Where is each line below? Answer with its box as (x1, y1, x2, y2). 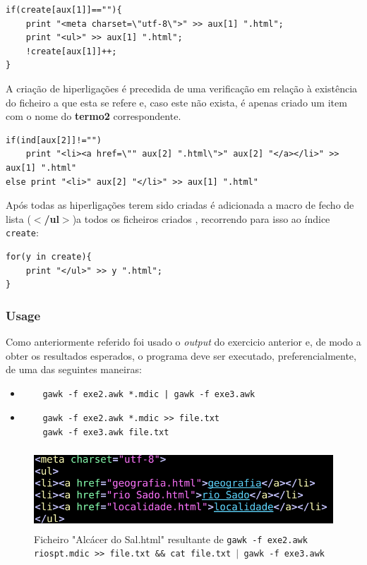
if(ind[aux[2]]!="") (6, 135, 102, 145)
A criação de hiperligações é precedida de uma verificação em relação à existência (6, 80, 358, 95)
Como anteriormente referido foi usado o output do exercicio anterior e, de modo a (6, 334, 361, 348)
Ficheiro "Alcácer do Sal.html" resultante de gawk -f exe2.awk (34, 531, 308, 546)
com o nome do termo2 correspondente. (6, 109, 181, 123)
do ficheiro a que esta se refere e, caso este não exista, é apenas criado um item (6, 95, 347, 109)
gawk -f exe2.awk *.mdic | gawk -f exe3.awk (42, 389, 255, 399)
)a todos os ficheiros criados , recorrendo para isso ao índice (72, 211, 330, 226)
